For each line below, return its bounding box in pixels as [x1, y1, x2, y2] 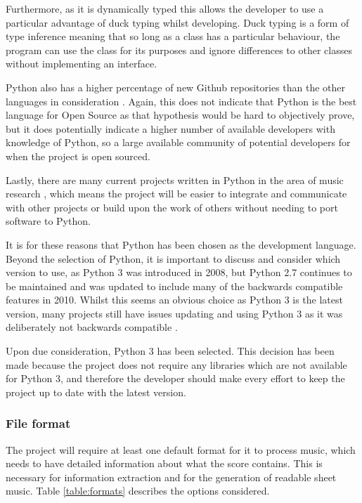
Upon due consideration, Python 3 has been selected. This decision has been [6, 344, 335, 358]
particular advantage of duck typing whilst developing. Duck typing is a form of [6, 15, 349, 30]
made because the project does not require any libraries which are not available [6, 357, 347, 372]
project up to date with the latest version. [6, 384, 186, 399]
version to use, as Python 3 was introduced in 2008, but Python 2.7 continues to [6, 265, 352, 280]
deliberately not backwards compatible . [6, 320, 178, 334]
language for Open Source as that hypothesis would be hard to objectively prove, [6, 107, 355, 122]
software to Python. [6, 214, 91, 228]
